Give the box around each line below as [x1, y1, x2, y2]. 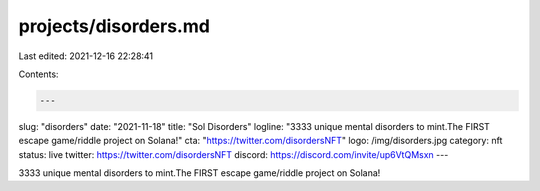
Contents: [18, 68, 59, 80]
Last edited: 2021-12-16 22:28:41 [18, 50, 154, 62]
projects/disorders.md [18, 15, 210, 37]
